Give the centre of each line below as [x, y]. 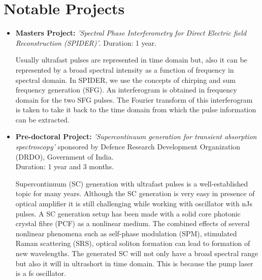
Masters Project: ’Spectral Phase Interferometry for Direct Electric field [131, 33]
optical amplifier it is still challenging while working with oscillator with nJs [134, 204]
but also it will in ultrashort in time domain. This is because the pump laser [134, 263]
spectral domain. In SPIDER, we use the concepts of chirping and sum [126, 80]
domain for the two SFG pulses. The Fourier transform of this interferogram [134, 99]
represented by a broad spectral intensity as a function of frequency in [125, 69]
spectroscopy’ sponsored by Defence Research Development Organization [128, 147]
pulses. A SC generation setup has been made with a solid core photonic [128, 213]
